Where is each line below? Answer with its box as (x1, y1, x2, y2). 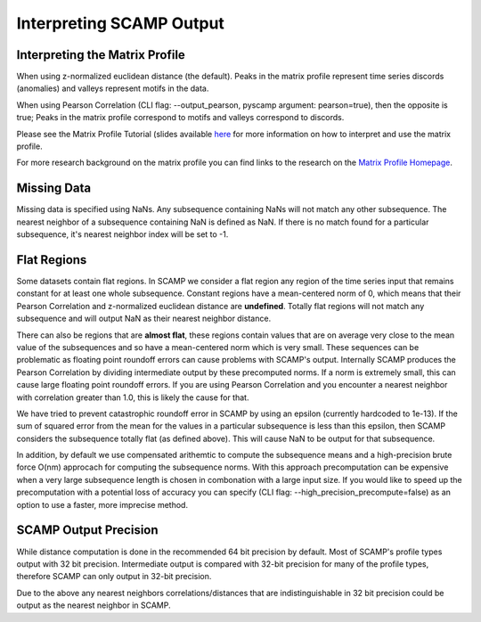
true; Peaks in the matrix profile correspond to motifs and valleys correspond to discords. (16, 112, 345, 123)
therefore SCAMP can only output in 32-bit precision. (16, 571, 212, 582)
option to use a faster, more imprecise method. (16, 499, 189, 510)
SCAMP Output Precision (16, 522, 159, 538)
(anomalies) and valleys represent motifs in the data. (16, 83, 209, 94)
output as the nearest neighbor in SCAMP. (16, 600, 171, 610)
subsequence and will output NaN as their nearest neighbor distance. (16, 313, 272, 324)
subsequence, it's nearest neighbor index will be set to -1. (16, 229, 229, 240)
